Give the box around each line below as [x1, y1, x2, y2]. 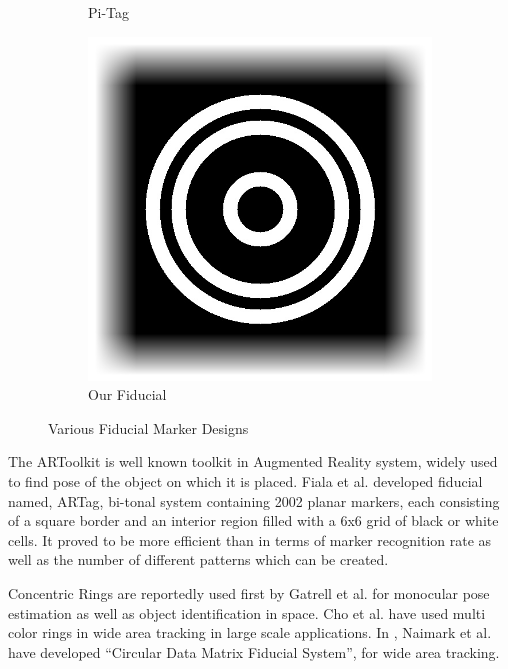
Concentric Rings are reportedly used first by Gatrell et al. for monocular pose [8, 582, 490, 603]
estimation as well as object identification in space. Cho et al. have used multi [8, 602, 486, 623]
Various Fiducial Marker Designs [48, 417, 249, 438]
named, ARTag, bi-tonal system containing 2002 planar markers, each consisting [8, 490, 500, 511]
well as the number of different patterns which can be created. [8, 549, 389, 570]
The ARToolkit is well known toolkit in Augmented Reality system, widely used [8, 451, 498, 472]
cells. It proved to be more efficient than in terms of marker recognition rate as [8, 529, 492, 550]
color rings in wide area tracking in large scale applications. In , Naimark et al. [8, 622, 492, 643]
